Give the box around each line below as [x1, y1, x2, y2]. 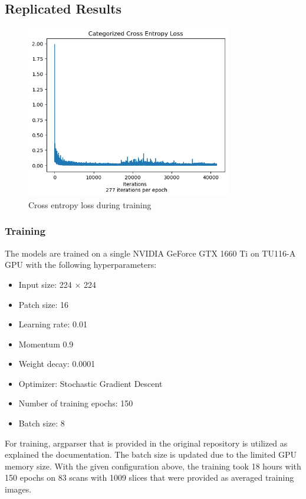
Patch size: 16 [18, 298, 69, 310]
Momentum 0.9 [18, 337, 74, 350]
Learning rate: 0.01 [18, 318, 87, 330]
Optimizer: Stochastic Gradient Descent [18, 377, 163, 389]
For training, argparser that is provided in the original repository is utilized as [5, 436, 288, 449]
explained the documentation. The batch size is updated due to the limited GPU [5, 448, 297, 461]
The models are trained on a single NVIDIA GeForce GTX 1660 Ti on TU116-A [5, 247, 296, 259]
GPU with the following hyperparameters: [5, 258, 157, 271]
